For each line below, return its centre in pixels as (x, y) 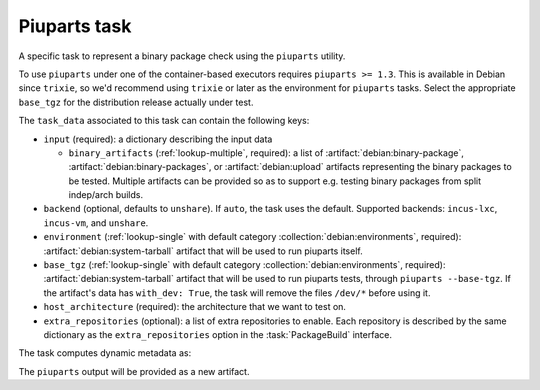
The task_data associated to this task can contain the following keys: (164, 121)
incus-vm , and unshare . (96, 222)
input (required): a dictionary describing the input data (158, 139)
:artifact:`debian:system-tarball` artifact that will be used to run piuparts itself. (203, 251)
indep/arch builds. (106, 195)
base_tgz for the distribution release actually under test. (136, 102)
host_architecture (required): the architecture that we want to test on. (195, 307)
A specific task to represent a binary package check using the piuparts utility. (182, 56)
